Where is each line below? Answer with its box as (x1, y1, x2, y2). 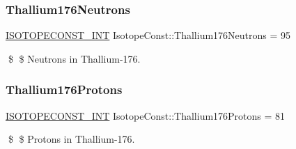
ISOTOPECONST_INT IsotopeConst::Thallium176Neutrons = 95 (6, 28, 291, 42)
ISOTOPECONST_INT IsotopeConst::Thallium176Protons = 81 (6, 108, 286, 123)
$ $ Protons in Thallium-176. (8, 132, 135, 146)
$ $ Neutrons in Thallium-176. (8, 51, 141, 65)
